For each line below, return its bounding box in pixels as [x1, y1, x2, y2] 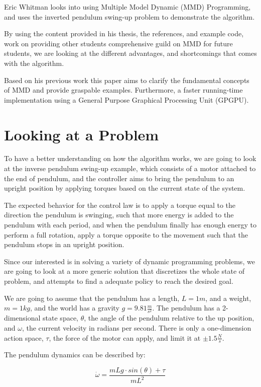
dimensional [4, 313, 41, 323]
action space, [4, 332, 44, 343]
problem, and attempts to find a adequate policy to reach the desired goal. [4, 276, 233, 286]
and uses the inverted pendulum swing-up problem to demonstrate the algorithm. [4, 11, 255, 22]
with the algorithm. [4, 57, 64, 68]
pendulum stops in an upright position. [4, 239, 124, 250]
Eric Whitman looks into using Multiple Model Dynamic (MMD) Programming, [4, 2, 251, 12]
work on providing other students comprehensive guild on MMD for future [4, 38, 233, 48]
